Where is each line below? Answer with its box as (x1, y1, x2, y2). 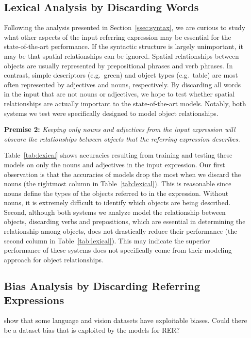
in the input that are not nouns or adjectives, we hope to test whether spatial (4, 89, 235, 99)
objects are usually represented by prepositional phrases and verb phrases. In (4, 60, 233, 70)
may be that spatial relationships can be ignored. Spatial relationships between (4, 50, 239, 61)
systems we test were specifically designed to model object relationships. (4, 108, 218, 118)
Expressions (4, 292, 64, 307)
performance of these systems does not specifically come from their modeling (4, 245, 232, 255)
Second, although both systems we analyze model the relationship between (4, 207, 226, 217)
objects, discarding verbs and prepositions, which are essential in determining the (4, 216, 246, 226)
